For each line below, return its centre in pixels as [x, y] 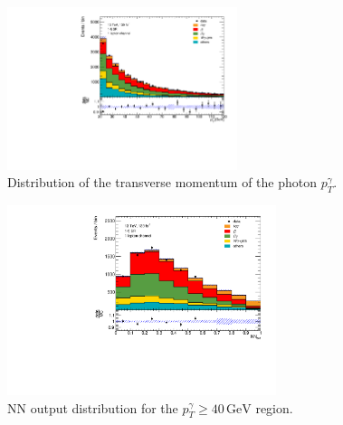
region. [274, 407]
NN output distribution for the [93, 407]
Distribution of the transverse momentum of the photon [162, 182]
